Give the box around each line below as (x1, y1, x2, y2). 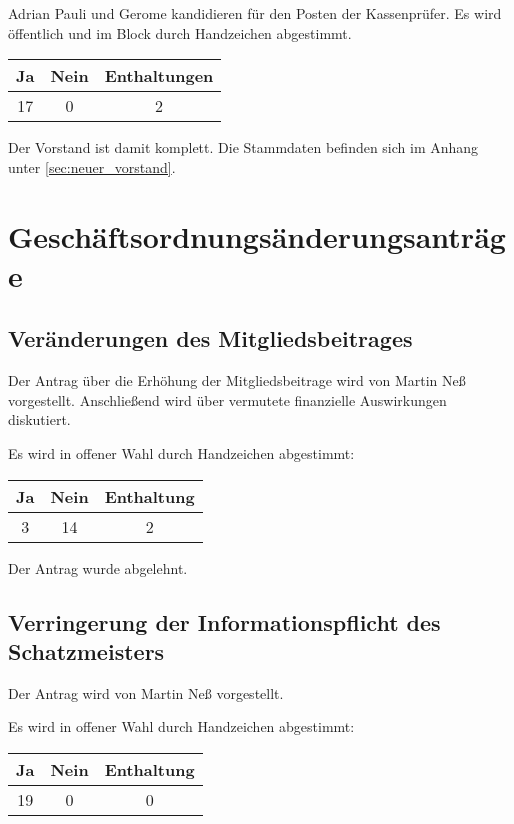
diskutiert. (8, 409, 71, 430)
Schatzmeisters (8, 635, 165, 666)
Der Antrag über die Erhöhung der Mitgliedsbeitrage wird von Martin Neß (8, 370, 466, 391)
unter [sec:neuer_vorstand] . (8, 156, 176, 177)
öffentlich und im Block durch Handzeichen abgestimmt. (8, 22, 352, 43)
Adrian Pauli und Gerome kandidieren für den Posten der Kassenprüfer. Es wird (8, 3, 502, 23)
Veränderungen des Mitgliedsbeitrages (8, 323, 413, 354)
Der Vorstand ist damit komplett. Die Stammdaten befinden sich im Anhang (8, 137, 479, 158)
